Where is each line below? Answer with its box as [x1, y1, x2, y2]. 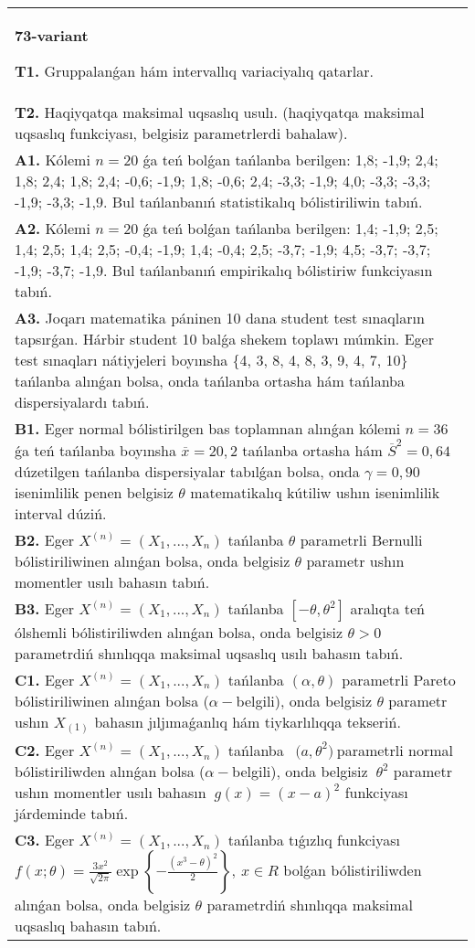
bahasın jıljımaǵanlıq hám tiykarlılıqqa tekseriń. [94, 710, 401, 732]
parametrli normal [336, 739, 454, 761]
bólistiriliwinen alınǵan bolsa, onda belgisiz [15, 549, 290, 571]
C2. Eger [15, 739, 75, 761]
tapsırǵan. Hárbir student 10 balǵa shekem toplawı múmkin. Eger [15, 328, 434, 349]
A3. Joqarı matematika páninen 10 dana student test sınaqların [15, 307, 425, 328]
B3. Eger [15, 597, 75, 619]
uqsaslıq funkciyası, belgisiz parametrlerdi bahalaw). [15, 122, 348, 144]
